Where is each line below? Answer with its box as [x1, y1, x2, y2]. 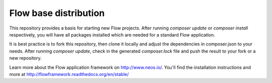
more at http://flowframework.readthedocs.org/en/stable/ [9, 71, 129, 77]
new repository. [9, 55, 42, 61]
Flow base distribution [9, 7, 105, 18]
